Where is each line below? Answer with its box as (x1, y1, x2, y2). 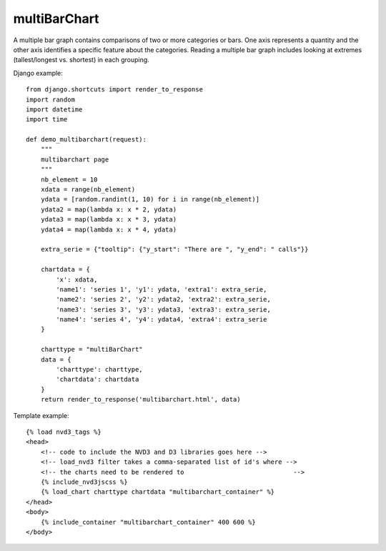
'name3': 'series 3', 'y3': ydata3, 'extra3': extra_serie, (56, 305, 271, 314)
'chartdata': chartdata (56, 375, 139, 384)
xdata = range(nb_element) (40, 186, 136, 194)
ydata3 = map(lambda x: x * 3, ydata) (40, 215, 177, 224)
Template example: (13, 411, 69, 420)
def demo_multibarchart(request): (26, 136, 147, 144)
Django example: (13, 69, 64, 77)
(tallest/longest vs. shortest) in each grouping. (13, 56, 149, 64)
